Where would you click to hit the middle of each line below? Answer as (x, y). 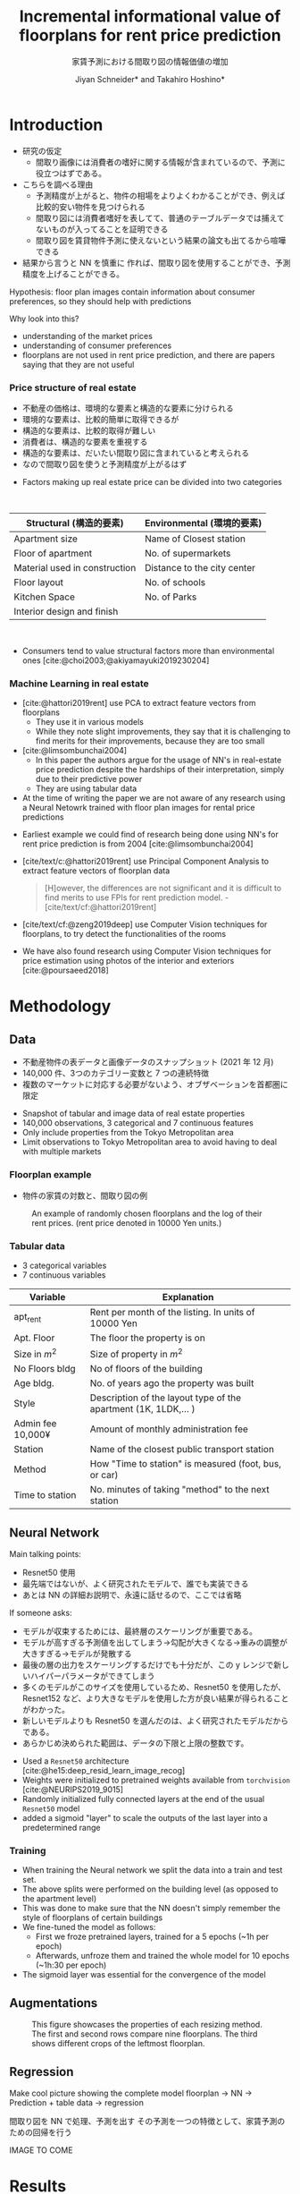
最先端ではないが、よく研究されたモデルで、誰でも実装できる (135, 1584)
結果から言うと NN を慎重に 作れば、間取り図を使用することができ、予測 (156, 262)
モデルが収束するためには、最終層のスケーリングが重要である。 (139, 1631)
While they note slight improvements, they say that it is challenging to (163, 732)
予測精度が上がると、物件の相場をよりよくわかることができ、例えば (160, 195)
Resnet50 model (51, 1808)
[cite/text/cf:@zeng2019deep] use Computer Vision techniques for (145, 924)
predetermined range (61, 1828)
